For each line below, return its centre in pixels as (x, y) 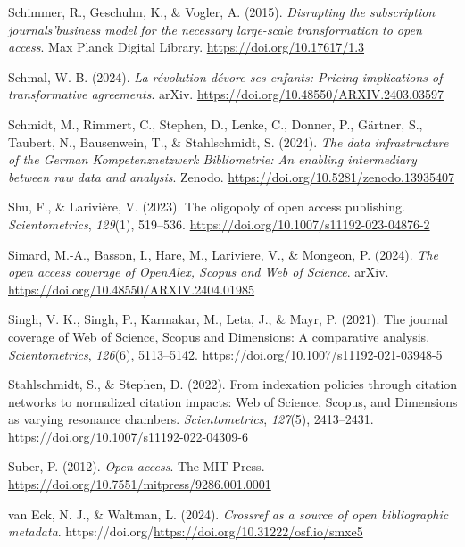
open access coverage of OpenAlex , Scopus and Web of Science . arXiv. (199, 272)
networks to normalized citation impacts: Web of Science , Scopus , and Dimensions (233, 401)
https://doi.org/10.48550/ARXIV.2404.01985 (132, 289)
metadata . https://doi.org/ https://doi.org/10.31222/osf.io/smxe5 (186, 531)
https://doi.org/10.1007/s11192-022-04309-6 (128, 436)
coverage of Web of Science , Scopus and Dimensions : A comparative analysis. (219, 336)
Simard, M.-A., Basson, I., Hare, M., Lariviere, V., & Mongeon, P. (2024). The (223, 254)
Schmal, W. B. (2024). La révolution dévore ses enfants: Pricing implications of (225, 76)
